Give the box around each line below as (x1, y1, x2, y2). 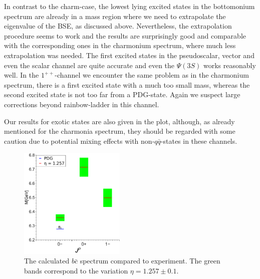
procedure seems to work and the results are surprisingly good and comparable (4, 30, 246, 41)
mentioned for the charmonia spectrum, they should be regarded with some (4, 126, 235, 136)
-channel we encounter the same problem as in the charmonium (55, 70, 249, 80)
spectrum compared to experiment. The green (80, 255, 220, 266)
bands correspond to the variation (24, 265, 128, 275)
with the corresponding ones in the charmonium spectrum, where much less (4, 40, 236, 51)
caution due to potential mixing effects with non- (4, 135, 155, 146)
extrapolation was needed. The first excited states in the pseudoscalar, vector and (4, 50, 254, 60)
